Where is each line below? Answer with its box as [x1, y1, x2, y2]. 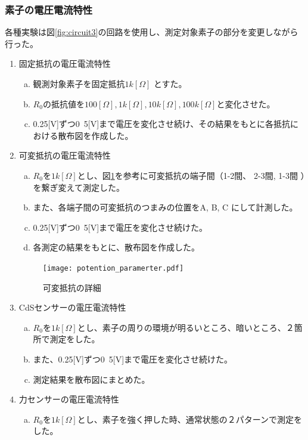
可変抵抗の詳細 [42, 281, 101, 293]
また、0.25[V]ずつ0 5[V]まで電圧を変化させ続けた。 [33, 352, 233, 365]
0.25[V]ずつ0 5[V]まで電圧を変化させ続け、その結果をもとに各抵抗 [33, 117, 291, 130]
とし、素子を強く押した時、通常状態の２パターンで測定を [77, 413, 302, 425]
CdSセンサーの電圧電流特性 [18, 301, 126, 314]
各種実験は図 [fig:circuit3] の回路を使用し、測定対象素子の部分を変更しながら [5, 26, 298, 38]
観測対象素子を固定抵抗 [33, 78, 125, 89]
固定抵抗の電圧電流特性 [18, 57, 111, 70]
